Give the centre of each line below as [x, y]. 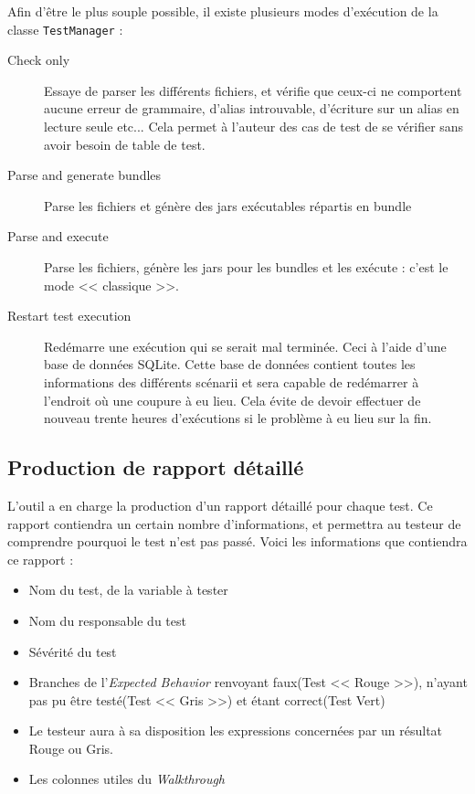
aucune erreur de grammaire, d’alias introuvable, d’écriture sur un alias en [252, 108]
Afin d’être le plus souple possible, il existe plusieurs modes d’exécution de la [223, 11]
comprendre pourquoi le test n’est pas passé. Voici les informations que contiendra [237, 541]
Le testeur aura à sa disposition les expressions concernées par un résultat [236, 730]
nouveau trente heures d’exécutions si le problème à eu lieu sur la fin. [238, 418]
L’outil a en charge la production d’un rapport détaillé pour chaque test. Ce [220, 505]
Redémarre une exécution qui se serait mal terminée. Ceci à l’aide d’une [245, 346]
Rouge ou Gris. [71, 748]
